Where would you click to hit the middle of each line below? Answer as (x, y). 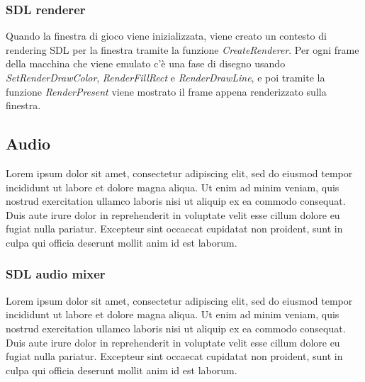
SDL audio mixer (56, 274)
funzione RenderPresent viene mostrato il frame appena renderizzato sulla (166, 91)
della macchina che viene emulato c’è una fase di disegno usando (146, 63)
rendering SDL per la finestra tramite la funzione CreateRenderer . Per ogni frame (182, 49)
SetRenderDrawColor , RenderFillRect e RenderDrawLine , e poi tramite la (165, 77)
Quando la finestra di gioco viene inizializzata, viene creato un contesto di (166, 36)
